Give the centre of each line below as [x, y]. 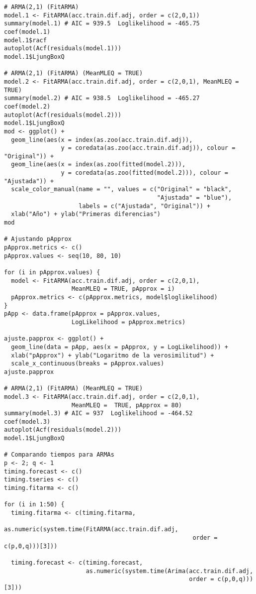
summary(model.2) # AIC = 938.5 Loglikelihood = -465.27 [102, 98]
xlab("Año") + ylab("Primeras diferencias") [86, 214]
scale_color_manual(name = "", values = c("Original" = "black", [122, 189]
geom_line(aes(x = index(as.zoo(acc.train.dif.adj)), [102, 140]
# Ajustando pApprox [38, 239]
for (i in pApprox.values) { [52, 272]
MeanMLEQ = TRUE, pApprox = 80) [127, 405]
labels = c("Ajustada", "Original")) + [145, 206]
